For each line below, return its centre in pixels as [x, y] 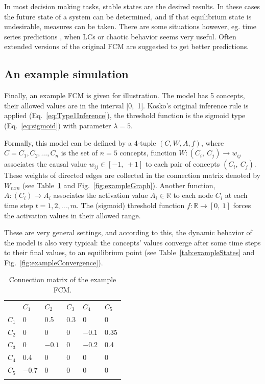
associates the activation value [101, 195]
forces [242, 205]
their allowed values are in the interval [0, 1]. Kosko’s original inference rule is [126, 105]
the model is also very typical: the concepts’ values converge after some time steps [132, 242]
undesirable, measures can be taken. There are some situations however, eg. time [130, 26]
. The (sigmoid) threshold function [130, 205]
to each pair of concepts [183, 164]
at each [236, 195]
